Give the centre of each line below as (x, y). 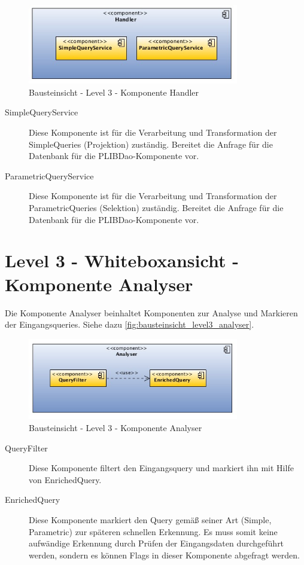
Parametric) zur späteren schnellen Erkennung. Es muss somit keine (153, 531)
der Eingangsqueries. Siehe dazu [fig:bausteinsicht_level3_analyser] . (130, 324)
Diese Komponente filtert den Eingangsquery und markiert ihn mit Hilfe (161, 468)
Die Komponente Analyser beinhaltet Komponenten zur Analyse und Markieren (151, 312)
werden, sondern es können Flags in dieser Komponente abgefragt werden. (164, 555)
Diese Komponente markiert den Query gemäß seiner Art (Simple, (150, 519)
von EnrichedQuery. (65, 479)
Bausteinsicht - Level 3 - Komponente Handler (114, 92)
